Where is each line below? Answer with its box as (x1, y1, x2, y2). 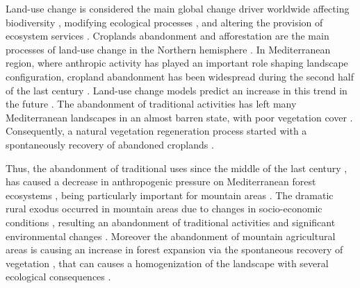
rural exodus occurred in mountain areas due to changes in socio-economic (6, 201, 322, 216)
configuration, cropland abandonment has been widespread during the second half (6, 69, 354, 83)
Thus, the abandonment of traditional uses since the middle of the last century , (6, 160, 347, 175)
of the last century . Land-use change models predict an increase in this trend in (6, 83, 347, 97)
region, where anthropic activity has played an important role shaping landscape (6, 56, 348, 70)
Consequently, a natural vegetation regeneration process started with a (6, 124, 307, 138)
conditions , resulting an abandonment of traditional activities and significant (6, 214, 336, 229)
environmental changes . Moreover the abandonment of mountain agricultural (6, 228, 336, 243)
